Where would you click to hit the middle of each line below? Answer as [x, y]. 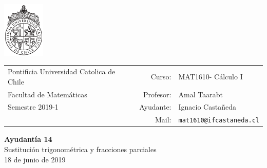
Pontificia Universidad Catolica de [62, 71]
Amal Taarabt [201, 94]
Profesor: [157, 94]
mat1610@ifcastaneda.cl [219, 121]
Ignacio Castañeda [207, 107]
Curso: [161, 76]
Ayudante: [155, 107]
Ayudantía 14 [28, 139]
